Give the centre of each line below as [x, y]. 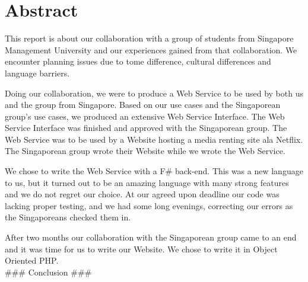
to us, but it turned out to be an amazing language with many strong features [147, 182]
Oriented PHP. [32, 260]
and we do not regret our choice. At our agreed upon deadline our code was [142, 194]
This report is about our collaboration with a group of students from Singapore [149, 38]
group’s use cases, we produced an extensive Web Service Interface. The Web [145, 116]
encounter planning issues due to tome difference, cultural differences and [138, 61]
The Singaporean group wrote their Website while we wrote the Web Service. [145, 151]
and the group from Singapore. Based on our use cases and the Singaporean [143, 105]
